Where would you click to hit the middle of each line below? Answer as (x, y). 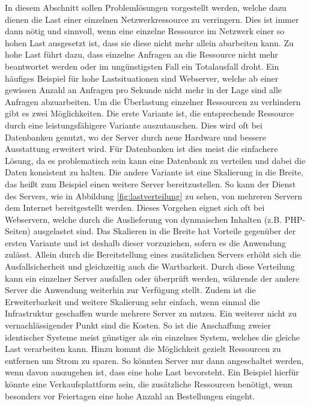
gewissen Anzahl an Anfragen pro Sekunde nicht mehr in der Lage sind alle (144, 90)
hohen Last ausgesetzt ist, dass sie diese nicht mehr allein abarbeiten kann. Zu (149, 42)
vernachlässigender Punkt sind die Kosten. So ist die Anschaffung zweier (138, 325)
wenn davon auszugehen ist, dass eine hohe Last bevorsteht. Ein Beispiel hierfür (152, 372)
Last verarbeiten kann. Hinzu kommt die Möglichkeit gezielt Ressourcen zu (143, 349)
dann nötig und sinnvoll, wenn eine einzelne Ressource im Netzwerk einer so (145, 31)
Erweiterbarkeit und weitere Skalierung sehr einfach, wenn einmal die (132, 301)
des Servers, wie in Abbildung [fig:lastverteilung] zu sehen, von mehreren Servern (153, 195)
